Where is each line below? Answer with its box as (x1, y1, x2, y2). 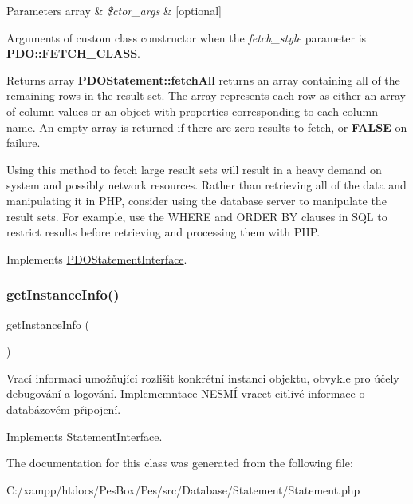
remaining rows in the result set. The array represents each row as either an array (6, 87, 406, 104)
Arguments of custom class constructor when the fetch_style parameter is (6, 29, 367, 46)
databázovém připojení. (6, 400, 121, 417)
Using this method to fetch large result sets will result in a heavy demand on (6, 161, 382, 177)
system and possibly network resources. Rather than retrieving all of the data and (6, 177, 407, 193)
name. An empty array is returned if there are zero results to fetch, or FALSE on (6, 118, 407, 135)
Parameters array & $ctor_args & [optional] (6, 2, 222, 18)
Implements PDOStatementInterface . (6, 250, 187, 267)
